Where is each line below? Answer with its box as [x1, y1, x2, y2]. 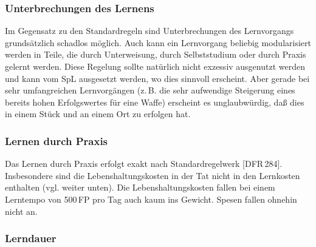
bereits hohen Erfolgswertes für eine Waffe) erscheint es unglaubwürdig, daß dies [5, 95, 304, 108]
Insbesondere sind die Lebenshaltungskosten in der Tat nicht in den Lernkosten [5, 169, 300, 181]
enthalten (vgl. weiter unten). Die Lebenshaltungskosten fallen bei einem [5, 181, 275, 194]
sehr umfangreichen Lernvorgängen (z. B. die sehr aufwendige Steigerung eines [5, 84, 295, 96]
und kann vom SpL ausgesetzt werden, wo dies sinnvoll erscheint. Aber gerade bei [5, 72, 310, 84]
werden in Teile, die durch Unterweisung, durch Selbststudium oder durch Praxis [5, 48, 306, 61]
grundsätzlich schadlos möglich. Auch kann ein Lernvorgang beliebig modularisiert [5, 36, 311, 49]
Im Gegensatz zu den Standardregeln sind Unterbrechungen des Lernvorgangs [5, 24, 294, 37]
